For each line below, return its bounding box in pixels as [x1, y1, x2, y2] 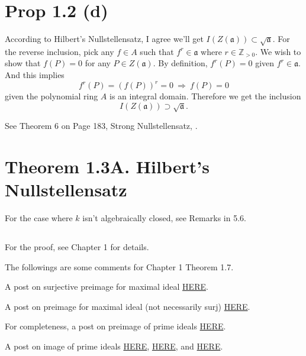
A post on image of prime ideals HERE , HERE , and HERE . [5, 340, 223, 352]
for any [85, 57, 111, 69]
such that [140, 45, 174, 57]
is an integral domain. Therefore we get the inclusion [109, 90, 301, 102]
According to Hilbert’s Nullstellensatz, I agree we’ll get [5, 33, 204, 45]
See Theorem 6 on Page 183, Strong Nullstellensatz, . [5, 119, 198, 132]
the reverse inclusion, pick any [5, 45, 114, 57]
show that [5, 57, 41, 69]
